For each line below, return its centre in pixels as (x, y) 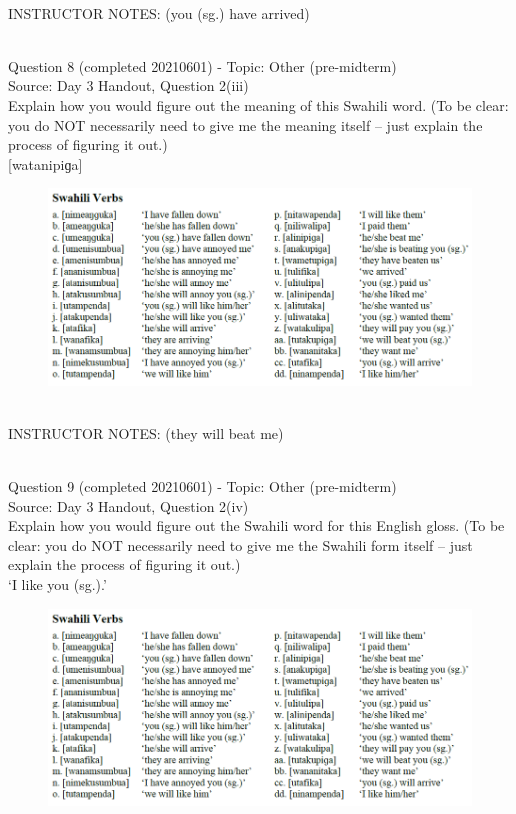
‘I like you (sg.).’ (57, 584)
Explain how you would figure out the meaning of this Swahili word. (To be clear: (258, 104)
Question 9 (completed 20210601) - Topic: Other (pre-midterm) (202, 486)
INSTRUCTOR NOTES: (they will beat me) (146, 432)
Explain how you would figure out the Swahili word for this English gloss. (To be (256, 525)
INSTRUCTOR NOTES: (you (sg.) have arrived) (159, 12)
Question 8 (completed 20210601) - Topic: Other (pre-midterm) (202, 65)
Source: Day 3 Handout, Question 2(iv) (128, 505)
